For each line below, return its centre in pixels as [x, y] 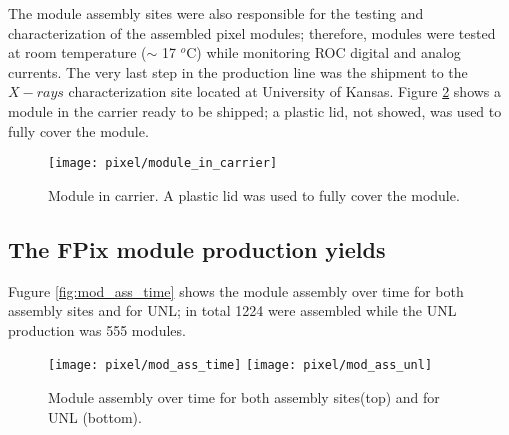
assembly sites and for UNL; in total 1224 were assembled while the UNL [232, 310]
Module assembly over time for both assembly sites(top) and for [244, 397]
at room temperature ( [77, 52]
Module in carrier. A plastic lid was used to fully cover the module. [254, 194]
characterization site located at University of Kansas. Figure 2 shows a [285, 91]
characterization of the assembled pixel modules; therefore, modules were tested [252, 32]
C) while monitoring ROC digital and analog [323, 52]
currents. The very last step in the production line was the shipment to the [238, 71]
